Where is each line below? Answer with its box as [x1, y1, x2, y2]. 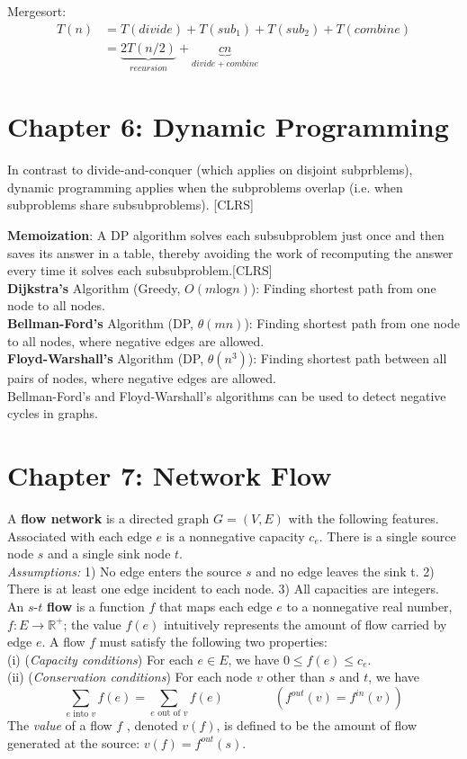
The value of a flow [7, 716, 112, 735]
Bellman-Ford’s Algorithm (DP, [7, 313, 193, 332]
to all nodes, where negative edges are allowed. [7, 331, 265, 350]
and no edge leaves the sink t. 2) [256, 561, 435, 580]
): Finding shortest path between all [247, 349, 447, 368]
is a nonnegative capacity [166, 526, 305, 545]
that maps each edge [158, 597, 273, 616]
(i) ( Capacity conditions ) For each [7, 649, 193, 668]
